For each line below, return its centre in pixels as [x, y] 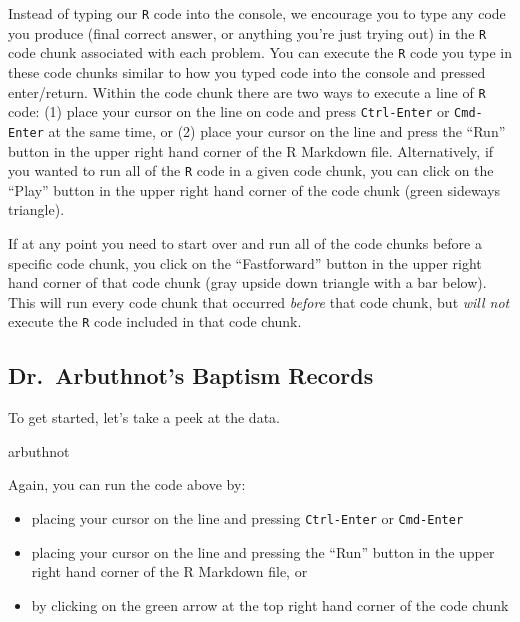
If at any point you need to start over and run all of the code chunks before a [245, 242]
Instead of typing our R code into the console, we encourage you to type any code [257, 13]
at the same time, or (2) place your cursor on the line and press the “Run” [277, 130]
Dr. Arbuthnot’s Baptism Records [191, 375]
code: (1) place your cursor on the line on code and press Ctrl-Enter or [229, 111]
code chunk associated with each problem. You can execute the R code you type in [260, 52]
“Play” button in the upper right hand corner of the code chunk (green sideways [254, 189]
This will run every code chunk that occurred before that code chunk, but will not [259, 301]
